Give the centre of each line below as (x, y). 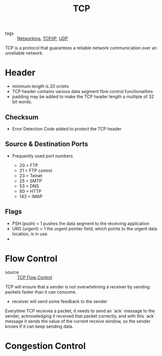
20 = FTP (29, 165)
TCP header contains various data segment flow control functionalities (82, 92)
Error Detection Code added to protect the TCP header (67, 129)
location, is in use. (30, 234)
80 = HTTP (30, 191)
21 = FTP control (36, 170)
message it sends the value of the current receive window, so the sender (78, 321)
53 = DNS (29, 186)
